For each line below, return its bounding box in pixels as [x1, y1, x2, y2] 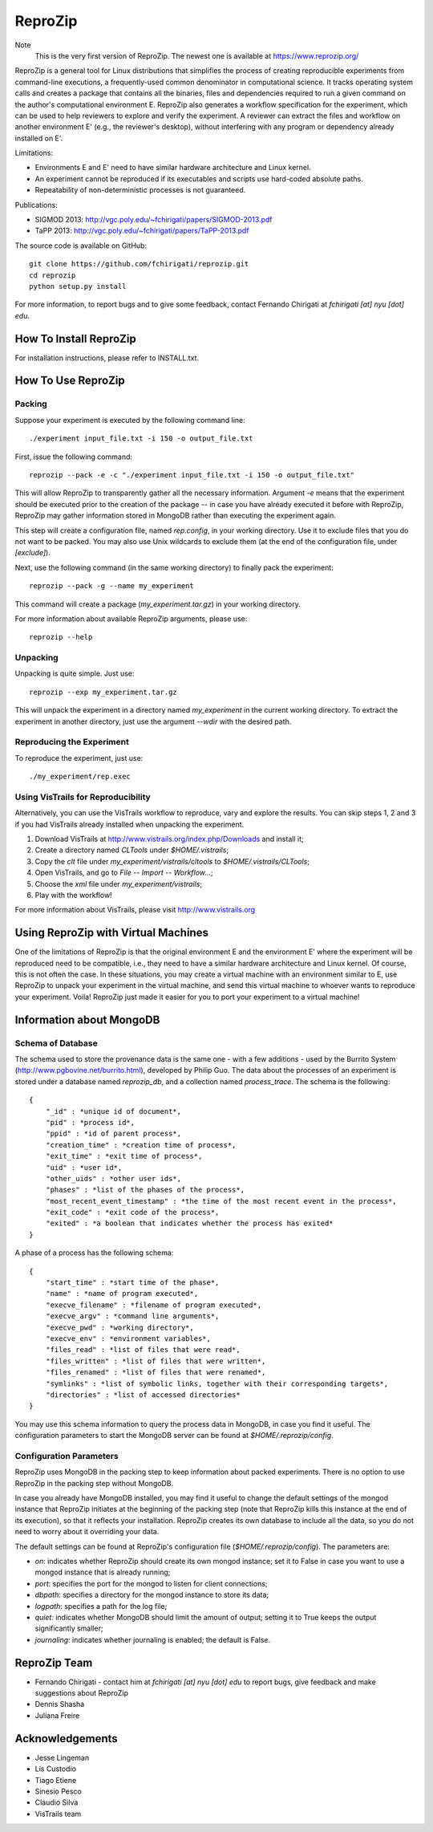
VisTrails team [34, 1809, 82, 1818]
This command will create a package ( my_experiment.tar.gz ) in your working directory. [14, 599, 301, 609]
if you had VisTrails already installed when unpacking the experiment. [14, 819, 245, 829]
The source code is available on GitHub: [14, 241, 148, 250]
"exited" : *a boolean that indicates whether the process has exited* [45, 1219, 334, 1228]
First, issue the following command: [14, 452, 132, 461]
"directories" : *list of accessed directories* [45, 1390, 241, 1399]
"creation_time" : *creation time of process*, [45, 1140, 237, 1149]
